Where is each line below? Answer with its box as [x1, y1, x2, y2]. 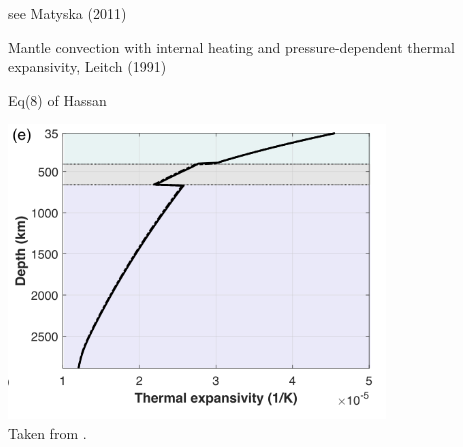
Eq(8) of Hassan [8, 89, 107, 110]
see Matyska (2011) [8, 3, 127, 23]
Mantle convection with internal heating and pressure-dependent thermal [8, 36, 455, 57]
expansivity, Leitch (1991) [8, 56, 167, 77]
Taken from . [8, 422, 87, 443]
